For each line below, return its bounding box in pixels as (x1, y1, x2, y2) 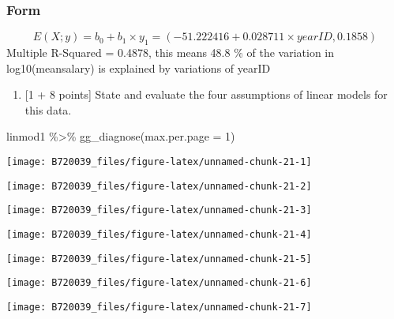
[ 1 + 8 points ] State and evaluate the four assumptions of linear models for (24, 86, 388, 103)
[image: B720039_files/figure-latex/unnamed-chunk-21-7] (6, 301, 312, 313)
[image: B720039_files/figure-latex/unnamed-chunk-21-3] (6, 205, 312, 216)
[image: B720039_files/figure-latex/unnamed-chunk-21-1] (6, 156, 312, 167)
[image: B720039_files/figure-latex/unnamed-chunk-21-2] (6, 180, 312, 192)
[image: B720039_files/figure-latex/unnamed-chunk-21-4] (6, 228, 312, 240)
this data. (24, 101, 72, 118)
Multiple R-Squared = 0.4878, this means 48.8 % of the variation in (6, 44, 335, 61)
